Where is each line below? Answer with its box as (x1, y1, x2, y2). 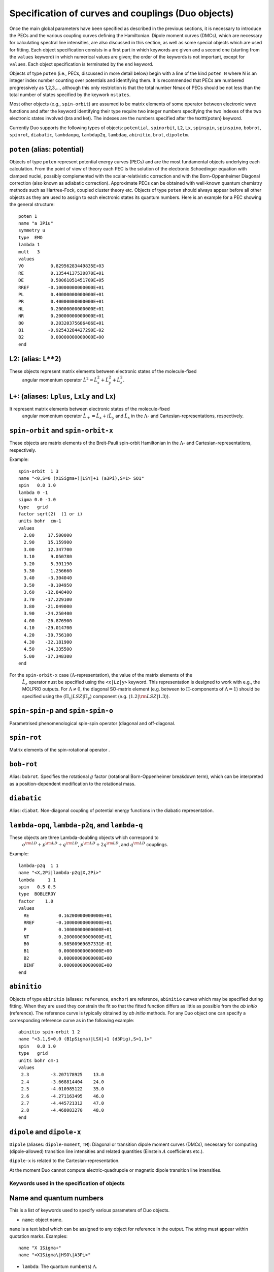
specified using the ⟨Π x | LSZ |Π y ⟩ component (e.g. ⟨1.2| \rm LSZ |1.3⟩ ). (22, 693, 170, 701)
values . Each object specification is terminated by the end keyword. (9, 61, 154, 67)
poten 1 (18, 213, 38, 219)
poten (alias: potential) (9, 145, 84, 154)
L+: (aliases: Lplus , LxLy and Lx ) (9, 392, 116, 400)
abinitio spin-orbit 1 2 (18, 1029, 80, 1035)
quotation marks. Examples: (9, 1233, 68, 1239)
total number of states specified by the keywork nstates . (9, 92, 131, 98)
